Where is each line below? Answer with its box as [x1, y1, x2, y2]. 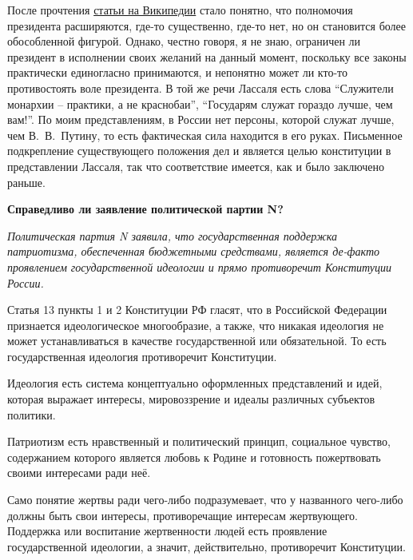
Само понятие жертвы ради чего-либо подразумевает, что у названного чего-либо [7, 491, 403, 508]
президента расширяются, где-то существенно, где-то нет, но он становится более [7, 17, 407, 34]
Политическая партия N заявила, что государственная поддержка [7, 227, 338, 244]
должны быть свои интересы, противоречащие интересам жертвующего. [7, 506, 358, 523]
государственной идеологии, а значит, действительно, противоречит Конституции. [7, 538, 406, 554]
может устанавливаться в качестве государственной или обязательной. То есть [7, 332, 387, 349]
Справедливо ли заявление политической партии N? [7, 201, 284, 217]
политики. [7, 406, 56, 423]
